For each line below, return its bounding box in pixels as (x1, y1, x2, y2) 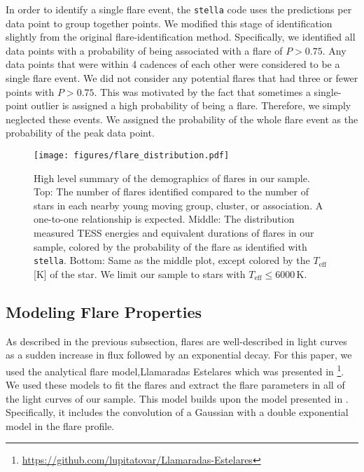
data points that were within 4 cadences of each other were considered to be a (6, 57, 340, 71)
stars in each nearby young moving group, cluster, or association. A (34, 197, 323, 212)
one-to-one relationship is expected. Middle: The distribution (34, 211, 295, 226)
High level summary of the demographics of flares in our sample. (34, 170, 310, 185)
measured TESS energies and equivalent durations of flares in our (34, 225, 314, 240)
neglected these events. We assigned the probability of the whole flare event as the (6, 111, 358, 126)
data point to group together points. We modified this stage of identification (6, 15, 332, 30)
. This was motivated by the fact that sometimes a (94, 84, 311, 99)
